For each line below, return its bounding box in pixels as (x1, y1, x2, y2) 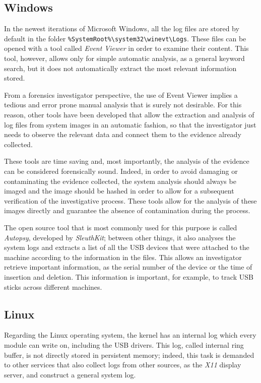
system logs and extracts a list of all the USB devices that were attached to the (4, 242, 249, 252)
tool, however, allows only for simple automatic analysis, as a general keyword (4, 53, 245, 63)
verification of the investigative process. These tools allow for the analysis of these (4, 195, 257, 206)
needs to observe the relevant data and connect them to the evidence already (4, 129, 241, 140)
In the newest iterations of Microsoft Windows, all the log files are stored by (4, 23, 239, 34)
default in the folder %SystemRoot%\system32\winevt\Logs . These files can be (4, 33, 246, 43)
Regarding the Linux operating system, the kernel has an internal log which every (4, 330, 256, 340)
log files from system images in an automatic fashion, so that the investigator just (4, 119, 256, 130)
